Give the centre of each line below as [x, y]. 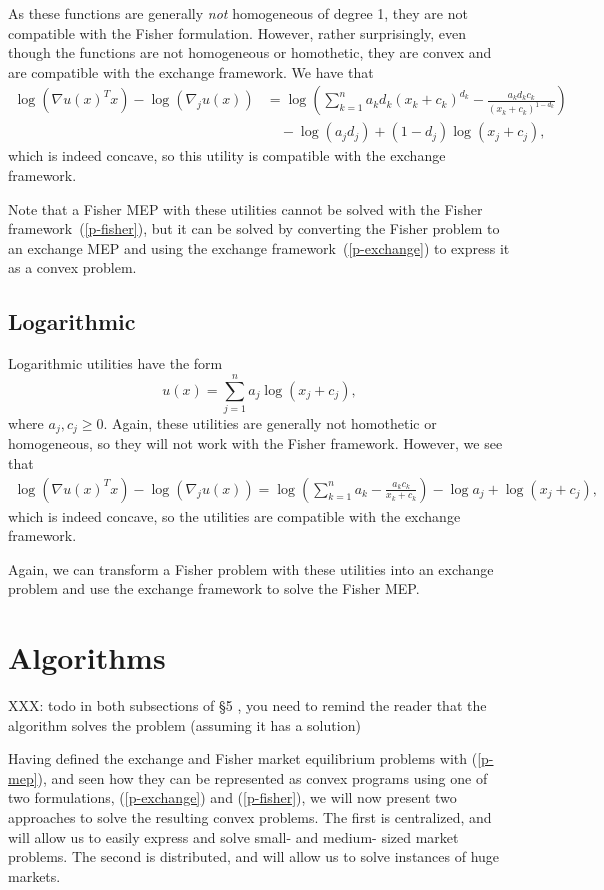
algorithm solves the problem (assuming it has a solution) [184, 724]
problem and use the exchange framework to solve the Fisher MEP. [214, 588]
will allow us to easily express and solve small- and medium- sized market [233, 836]
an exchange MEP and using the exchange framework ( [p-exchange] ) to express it [259, 247]
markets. [34, 875]
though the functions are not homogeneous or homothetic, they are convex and [250, 52]
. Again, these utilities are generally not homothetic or [270, 422]
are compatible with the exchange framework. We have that [191, 71]
